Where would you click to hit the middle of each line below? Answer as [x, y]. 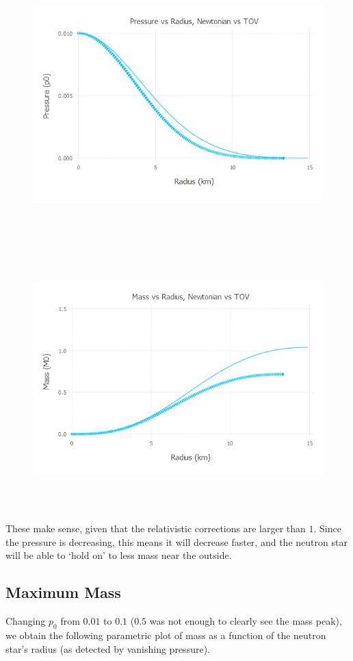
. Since [327, 528]
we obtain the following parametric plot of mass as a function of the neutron [166, 635]
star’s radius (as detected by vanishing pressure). [108, 648]
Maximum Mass [63, 592]
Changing [26, 621]
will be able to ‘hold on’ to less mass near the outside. [119, 555]
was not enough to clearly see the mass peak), [246, 621]
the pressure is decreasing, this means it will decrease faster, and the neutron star [176, 541]
